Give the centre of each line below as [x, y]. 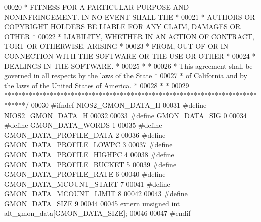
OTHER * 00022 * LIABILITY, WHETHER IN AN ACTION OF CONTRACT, [129, 36]
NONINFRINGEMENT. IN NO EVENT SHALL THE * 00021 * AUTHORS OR [130, 16]
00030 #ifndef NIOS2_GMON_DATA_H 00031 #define [119, 105]
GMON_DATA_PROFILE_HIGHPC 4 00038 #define [89, 154]
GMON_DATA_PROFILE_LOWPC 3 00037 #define [88, 144]
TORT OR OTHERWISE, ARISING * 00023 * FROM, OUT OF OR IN [116, 46]
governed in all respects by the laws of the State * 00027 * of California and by [126, 76]
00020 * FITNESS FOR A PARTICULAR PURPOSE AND [97, 7]
